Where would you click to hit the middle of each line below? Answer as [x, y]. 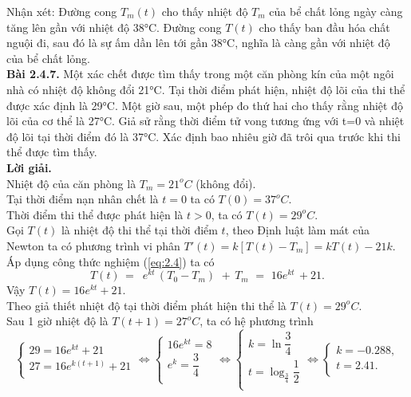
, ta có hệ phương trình [257, 321]
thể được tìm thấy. [52, 152]
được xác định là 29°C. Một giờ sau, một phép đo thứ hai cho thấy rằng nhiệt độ [205, 105]
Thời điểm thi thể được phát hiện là [95, 214]
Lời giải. [29, 167]
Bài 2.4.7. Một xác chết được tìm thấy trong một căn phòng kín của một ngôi [200, 74]
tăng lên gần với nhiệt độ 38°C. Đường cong [114, 27]
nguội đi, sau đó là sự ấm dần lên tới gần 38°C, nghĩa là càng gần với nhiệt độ [198, 43]
